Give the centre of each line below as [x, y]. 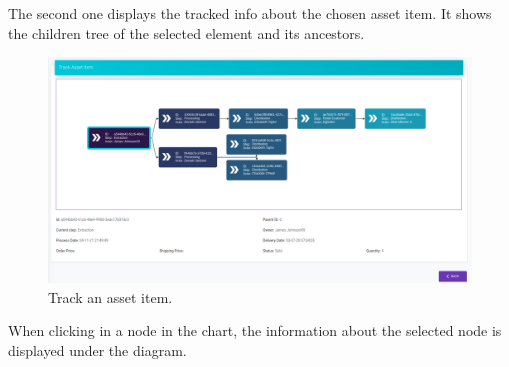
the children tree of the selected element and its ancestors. [186, 32]
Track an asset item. [110, 296]
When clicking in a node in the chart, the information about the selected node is [255, 330]
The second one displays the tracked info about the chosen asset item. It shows [250, 13]
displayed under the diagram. [97, 350]
